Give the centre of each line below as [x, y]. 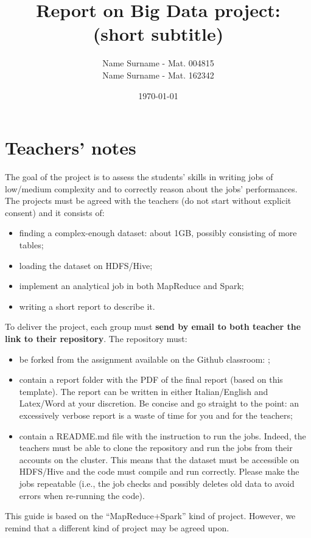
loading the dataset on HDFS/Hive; [86, 265]
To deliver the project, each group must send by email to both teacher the [153, 327]
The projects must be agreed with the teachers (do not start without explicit [148, 201]
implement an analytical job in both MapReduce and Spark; [131, 286]
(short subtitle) [158, 34]
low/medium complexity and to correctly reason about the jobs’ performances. [151, 188]
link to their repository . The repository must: [96, 338]
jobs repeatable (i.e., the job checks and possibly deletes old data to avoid [157, 483]
